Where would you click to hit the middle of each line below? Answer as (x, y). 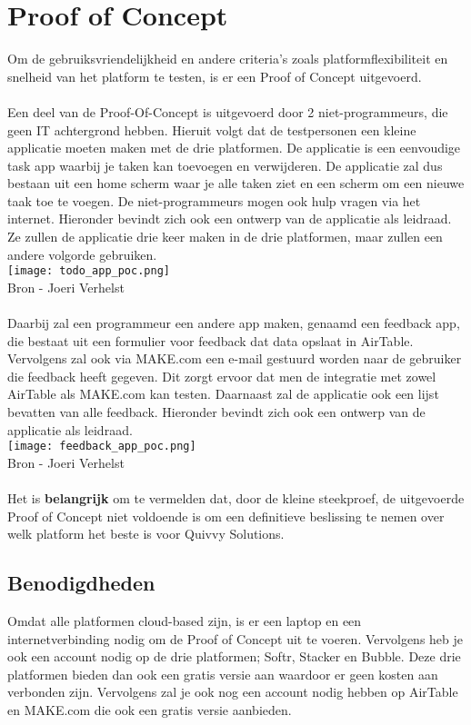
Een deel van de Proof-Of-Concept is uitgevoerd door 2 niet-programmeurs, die (228, 111)
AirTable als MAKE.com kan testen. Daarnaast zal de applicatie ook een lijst (223, 394)
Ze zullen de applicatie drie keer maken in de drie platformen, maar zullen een (225, 237)
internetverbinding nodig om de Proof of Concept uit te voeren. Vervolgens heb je (235, 638)
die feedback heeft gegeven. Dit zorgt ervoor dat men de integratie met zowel (222, 376)
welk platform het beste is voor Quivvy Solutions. (146, 534)
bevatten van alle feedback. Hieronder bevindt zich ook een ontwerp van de (216, 412)
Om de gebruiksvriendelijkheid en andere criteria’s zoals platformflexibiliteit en (228, 59)
